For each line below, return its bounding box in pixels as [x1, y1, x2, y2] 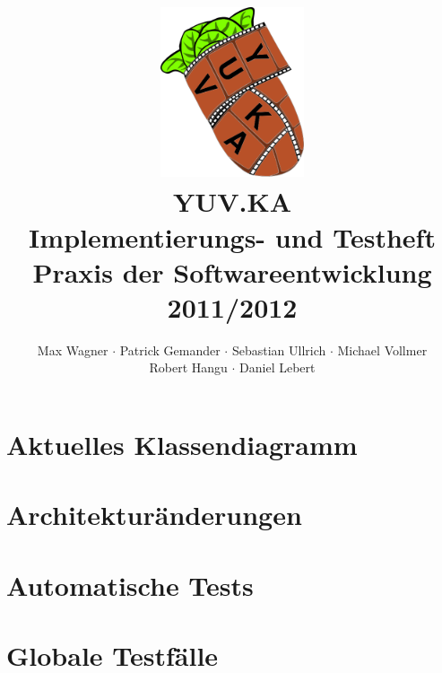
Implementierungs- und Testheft [29, 218, 436, 255]
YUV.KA [173, 183, 291, 220]
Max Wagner [37, 340, 108, 359]
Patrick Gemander [119, 340, 221, 359]
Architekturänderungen [6, 496, 302, 533]
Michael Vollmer [337, 340, 428, 359]
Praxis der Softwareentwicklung [32, 253, 432, 290]
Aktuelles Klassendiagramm [6, 426, 358, 463]
